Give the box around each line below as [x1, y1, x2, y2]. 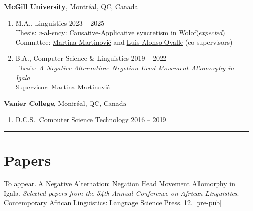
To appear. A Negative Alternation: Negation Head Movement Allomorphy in [4, 178, 235, 189]
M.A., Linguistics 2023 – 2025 [15, 18, 105, 28]
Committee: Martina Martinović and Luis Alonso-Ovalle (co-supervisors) [15, 36, 233, 47]
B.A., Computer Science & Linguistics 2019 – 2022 [15, 53, 166, 63]
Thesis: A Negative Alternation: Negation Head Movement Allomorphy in [15, 62, 234, 72]
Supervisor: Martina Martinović [15, 82, 110, 92]
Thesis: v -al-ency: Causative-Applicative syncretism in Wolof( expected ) [15, 27, 225, 37]
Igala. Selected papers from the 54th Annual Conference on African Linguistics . [4, 188, 239, 198]
